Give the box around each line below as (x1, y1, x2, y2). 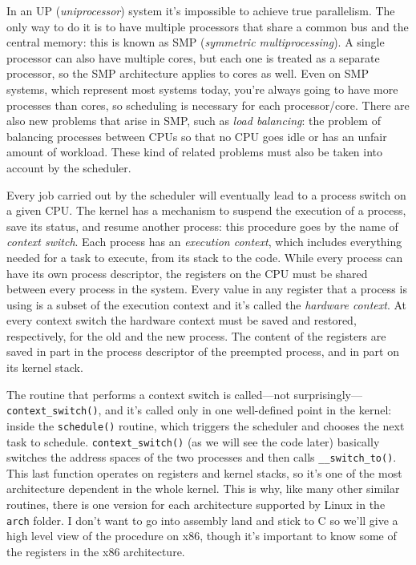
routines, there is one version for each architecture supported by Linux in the (6, 496, 386, 513)
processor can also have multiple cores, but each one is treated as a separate (6, 49, 380, 66)
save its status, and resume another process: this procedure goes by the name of (6, 217, 398, 234)
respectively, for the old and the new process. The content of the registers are (6, 327, 386, 344)
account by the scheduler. (6, 159, 131, 176)
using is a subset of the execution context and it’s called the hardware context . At (6, 296, 406, 313)
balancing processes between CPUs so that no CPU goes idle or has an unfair (6, 127, 387, 144)
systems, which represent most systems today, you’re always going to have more (6, 80, 398, 97)
